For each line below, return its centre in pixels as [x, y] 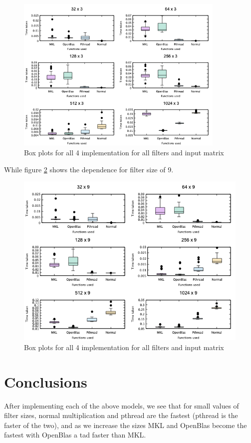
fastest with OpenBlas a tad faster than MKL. [75, 435]
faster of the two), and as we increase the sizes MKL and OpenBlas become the [125, 425]
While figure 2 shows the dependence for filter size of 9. [89, 169]
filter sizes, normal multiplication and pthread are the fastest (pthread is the [121, 415]
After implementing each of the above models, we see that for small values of [122, 405]
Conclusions [46, 381]
